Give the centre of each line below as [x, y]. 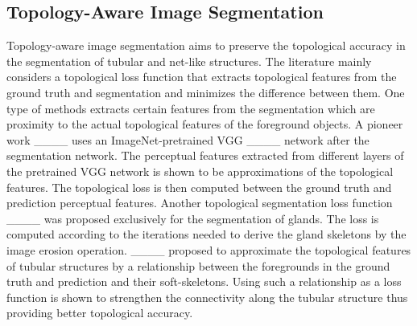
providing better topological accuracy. [100, 313]
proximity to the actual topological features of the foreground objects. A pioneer [205, 124]
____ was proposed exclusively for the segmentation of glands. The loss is [193, 218]
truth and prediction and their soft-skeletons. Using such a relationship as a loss [204, 281]
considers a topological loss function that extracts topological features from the [202, 77]
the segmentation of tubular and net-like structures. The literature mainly [189, 61]
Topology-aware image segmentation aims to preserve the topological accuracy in [206, 45]
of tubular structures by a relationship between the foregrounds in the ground [198, 265]
